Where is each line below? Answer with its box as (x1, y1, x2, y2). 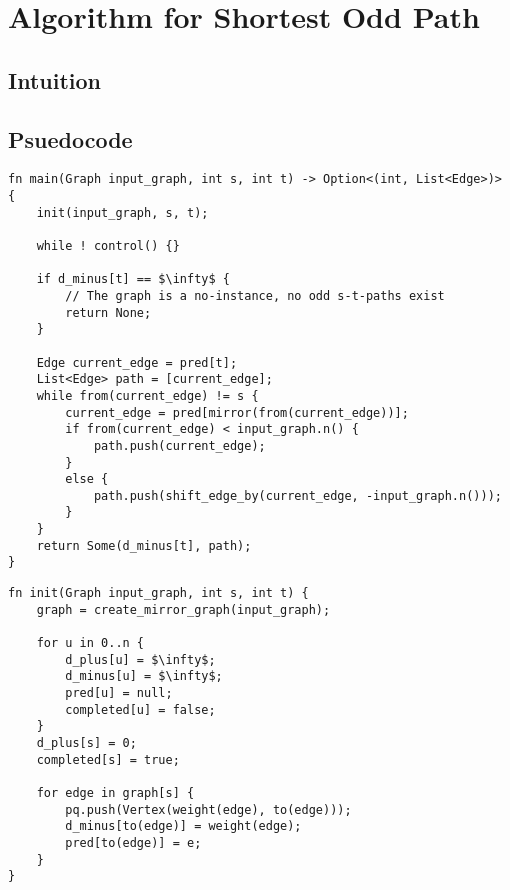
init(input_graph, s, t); (36, 205, 209, 220)
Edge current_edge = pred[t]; (36, 355, 238, 370)
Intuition (8, 64, 101, 95)
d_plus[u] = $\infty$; (65, 652, 216, 667)
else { (65, 472, 109, 487)
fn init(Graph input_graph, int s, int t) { (8, 586, 309, 601)
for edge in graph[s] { (36, 785, 195, 800)
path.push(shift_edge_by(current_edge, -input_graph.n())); (93, 488, 502, 503)
